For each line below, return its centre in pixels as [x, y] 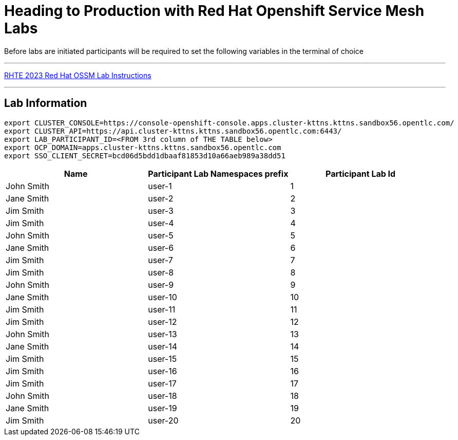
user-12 [163, 322]
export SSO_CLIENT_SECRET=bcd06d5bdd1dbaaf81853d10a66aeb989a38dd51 [145, 155]
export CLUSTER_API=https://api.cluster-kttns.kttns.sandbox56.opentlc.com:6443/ [173, 131]
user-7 [160, 260]
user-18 [163, 396]
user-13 [163, 334]
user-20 [163, 420]
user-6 [161, 247]
